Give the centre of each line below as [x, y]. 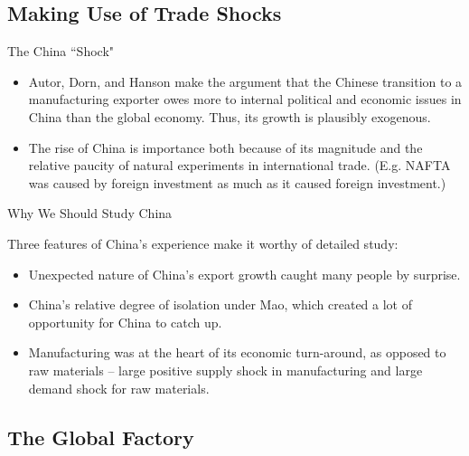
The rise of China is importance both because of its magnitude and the [225, 147]
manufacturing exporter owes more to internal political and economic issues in [245, 99]
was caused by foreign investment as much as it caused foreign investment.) [237, 182]
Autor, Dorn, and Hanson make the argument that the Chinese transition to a [245, 81]
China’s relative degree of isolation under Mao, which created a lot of [220, 304]
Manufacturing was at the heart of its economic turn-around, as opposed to [237, 352]
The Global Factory [101, 437]
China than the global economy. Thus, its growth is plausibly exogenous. [230, 116]
